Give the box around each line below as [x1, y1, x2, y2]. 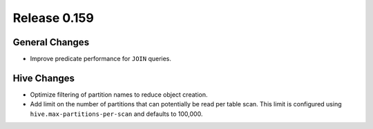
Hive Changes [12, 72, 75, 84]
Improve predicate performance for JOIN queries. [30, 55, 172, 63]
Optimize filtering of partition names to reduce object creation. [30, 90, 208, 99]
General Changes [12, 36, 90, 48]
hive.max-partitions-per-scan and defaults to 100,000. [30, 110, 203, 118]
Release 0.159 [12, 10, 95, 25]
